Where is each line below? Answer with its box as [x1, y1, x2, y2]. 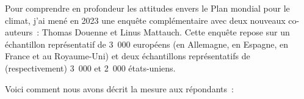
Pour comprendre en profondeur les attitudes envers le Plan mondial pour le [5, 2, 290, 14]
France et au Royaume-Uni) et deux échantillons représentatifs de [5, 50, 250, 62]
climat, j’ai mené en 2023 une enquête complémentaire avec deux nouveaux [5, 13, 286, 26]
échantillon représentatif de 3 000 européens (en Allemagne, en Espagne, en [5, 37, 289, 50]
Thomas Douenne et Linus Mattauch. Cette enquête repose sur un [42, 26, 290, 38]
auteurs [5, 26, 33, 38]
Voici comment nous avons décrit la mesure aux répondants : [5, 82, 234, 95]
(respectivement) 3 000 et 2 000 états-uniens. [5, 61, 176, 74]
